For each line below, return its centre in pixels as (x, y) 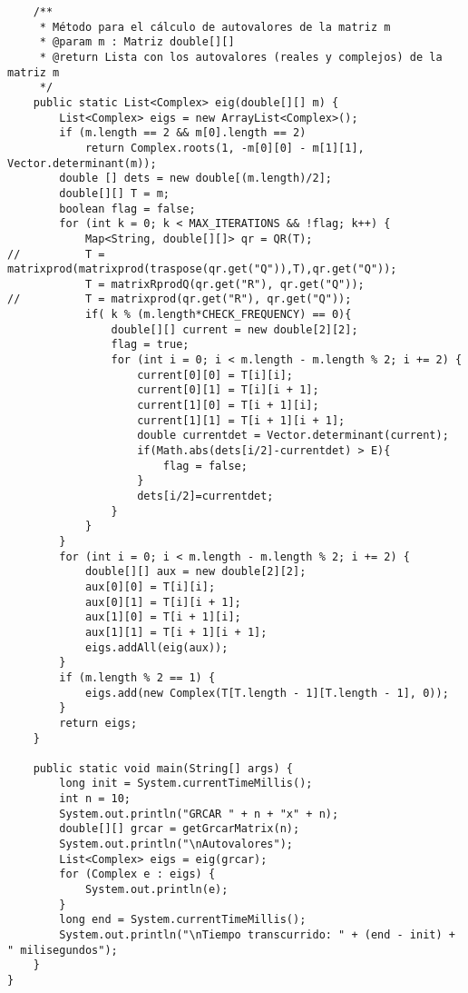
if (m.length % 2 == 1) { (137, 677)
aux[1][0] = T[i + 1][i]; (163, 617)
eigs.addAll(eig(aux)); (156, 647)
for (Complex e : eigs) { (137, 874)
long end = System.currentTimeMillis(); (183, 920)
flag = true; (150, 345)
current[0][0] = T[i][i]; (215, 375)
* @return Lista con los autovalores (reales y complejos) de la (241, 57)
